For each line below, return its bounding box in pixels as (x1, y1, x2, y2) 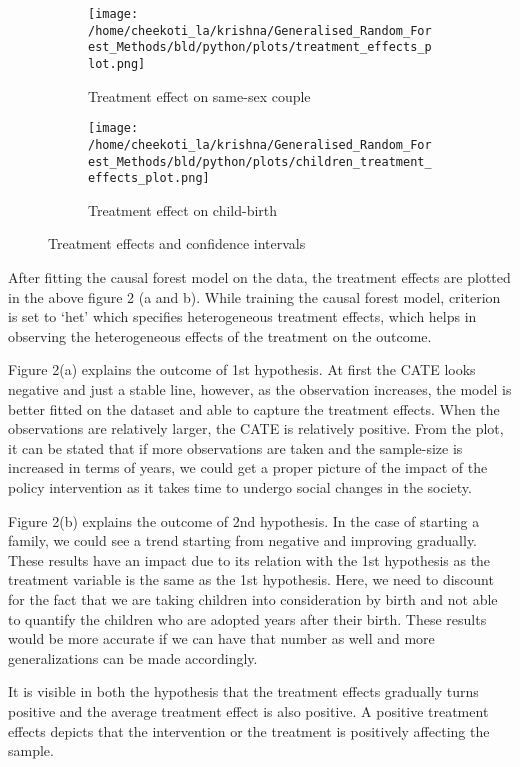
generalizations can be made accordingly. (8, 647, 258, 668)
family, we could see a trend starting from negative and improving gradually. (8, 530, 477, 551)
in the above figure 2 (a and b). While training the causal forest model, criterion (8, 286, 501, 307)
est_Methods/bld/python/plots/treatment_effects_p (88, 40, 432, 55)
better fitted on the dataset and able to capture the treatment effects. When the (8, 398, 500, 419)
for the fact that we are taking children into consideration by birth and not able (8, 588, 498, 609)
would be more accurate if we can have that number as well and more (8, 628, 435, 649)
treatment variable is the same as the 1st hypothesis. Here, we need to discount (8, 569, 494, 590)
